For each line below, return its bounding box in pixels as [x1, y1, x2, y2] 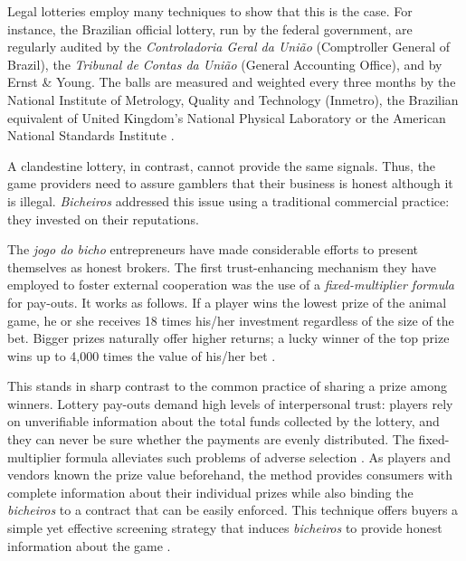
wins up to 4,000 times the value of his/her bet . [7, 346, 276, 365]
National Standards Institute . [7, 126, 175, 145]
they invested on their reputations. [7, 209, 199, 228]
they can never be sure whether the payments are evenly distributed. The [7, 430, 414, 449]
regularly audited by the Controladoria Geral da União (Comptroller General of [7, 37, 451, 56]
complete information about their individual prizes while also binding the [7, 482, 414, 501]
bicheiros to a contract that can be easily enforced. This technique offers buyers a [7, 500, 459, 519]
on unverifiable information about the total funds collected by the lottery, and [7, 412, 440, 431]
